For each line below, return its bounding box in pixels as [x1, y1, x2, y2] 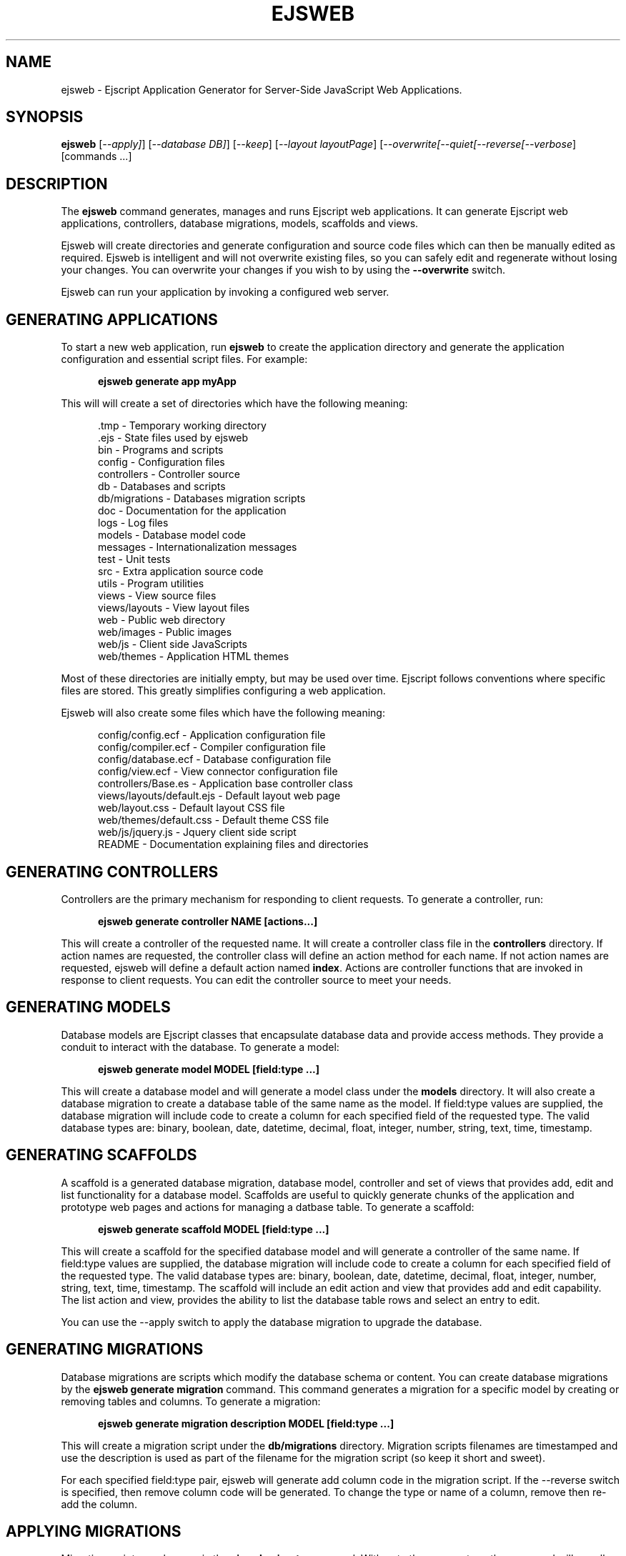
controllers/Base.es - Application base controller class [98, 777, 353, 790]
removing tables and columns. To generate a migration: [61, 1395, 321, 1407]
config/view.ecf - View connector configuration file [98, 765, 338, 778]
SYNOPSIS [6, 108, 84, 126]
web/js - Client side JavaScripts [98, 638, 247, 651]
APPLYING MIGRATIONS [6, 1522, 182, 1540]
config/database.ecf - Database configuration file [98, 753, 332, 766]
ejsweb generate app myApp [98, 375, 237, 388]
